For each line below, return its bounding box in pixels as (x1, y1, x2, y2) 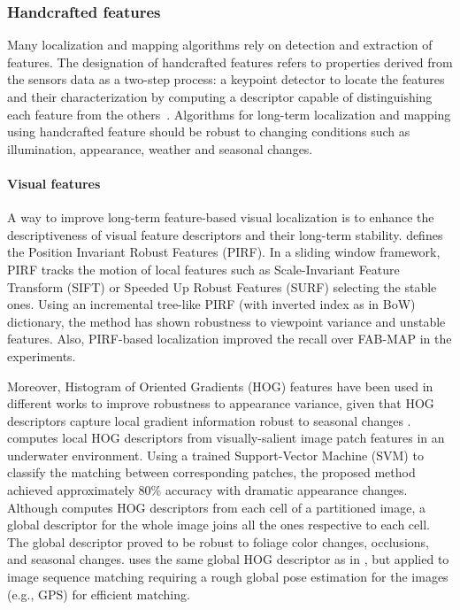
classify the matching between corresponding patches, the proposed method (7, 463, 416, 482)
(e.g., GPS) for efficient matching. (7, 584, 190, 603)
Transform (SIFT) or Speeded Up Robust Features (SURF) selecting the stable (7, 277, 437, 296)
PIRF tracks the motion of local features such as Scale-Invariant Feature (7, 259, 400, 278)
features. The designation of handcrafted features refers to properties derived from (7, 52, 453, 71)
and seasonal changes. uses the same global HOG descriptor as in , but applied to (7, 550, 449, 568)
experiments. (7, 346, 76, 365)
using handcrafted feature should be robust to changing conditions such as (7, 122, 410, 141)
